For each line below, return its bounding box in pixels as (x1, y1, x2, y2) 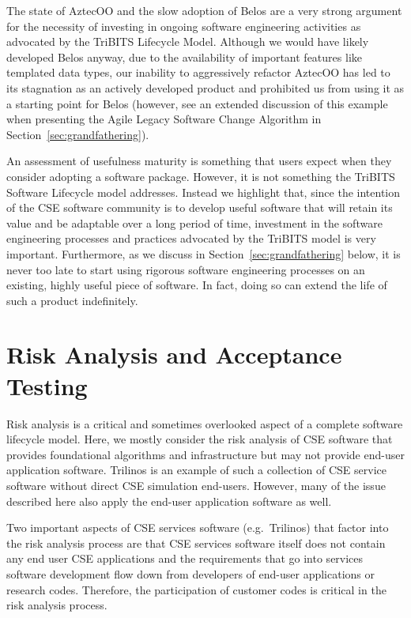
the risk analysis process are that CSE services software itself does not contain (6, 534, 386, 551)
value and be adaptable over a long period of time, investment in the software (6, 214, 383, 231)
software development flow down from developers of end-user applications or (6, 565, 375, 582)
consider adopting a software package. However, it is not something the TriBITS (6, 168, 395, 184)
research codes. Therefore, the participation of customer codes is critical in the (6, 581, 386, 597)
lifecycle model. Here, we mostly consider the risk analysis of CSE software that (6, 431, 393, 447)
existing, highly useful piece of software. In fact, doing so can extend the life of (6, 277, 387, 293)
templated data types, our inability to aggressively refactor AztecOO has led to (6, 64, 390, 81)
